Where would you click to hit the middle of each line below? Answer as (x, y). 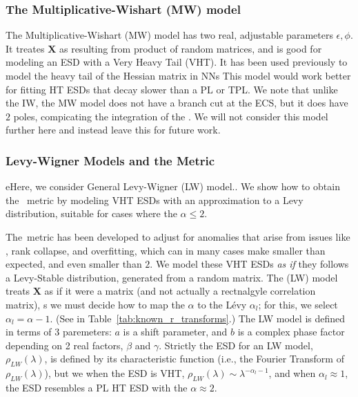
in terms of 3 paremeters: (59, 332)
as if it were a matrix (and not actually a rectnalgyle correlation (180, 291)
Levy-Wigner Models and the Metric (110, 160)
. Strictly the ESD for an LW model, (236, 345)
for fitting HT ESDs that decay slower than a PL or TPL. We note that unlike (172, 89)
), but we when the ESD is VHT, (115, 373)
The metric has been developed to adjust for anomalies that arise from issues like (178, 236)
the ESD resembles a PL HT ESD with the (97, 387)
